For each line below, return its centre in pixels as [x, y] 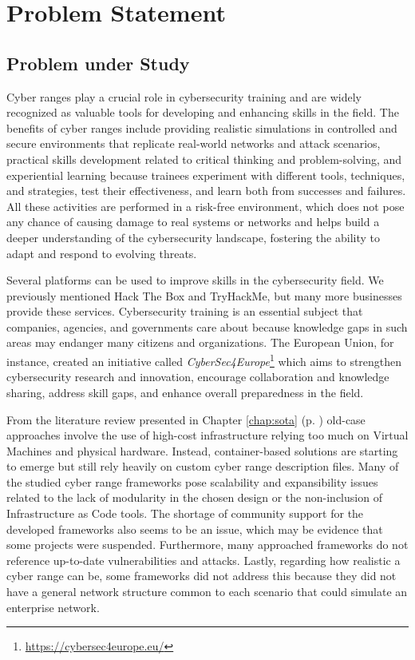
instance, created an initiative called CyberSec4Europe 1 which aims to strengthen [204, 360]
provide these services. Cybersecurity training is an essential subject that [185, 311]
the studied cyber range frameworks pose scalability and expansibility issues [192, 481]
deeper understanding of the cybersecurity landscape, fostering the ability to [193, 237]
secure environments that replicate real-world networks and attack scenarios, [194, 143]
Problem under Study [98, 63]
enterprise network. [53, 607]
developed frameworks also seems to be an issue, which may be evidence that [195, 529]
